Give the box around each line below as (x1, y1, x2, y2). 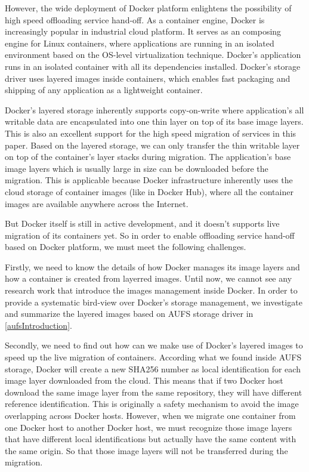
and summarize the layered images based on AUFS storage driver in (5, 307, 254, 320)
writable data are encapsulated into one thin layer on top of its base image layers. (5, 115, 304, 128)
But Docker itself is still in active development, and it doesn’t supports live (5, 217, 280, 230)
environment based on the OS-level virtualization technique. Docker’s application (5, 48, 301, 61)
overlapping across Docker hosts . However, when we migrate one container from (5, 409, 296, 421)
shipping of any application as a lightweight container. (5, 84, 203, 96)
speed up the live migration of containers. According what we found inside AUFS (5, 351, 302, 363)
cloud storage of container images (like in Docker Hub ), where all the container (5, 185, 293, 198)
